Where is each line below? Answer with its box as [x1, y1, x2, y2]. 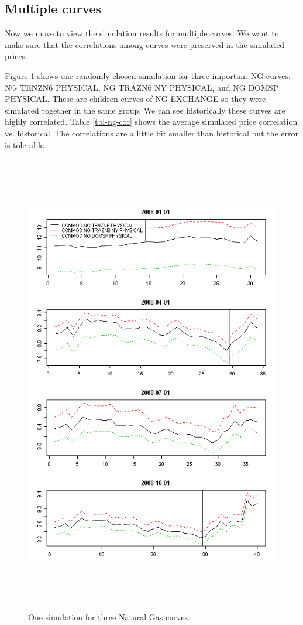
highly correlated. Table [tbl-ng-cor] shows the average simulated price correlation [5, 115, 298, 128]
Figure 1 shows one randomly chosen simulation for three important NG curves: [5, 69, 291, 81]
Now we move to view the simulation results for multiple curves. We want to [5, 27, 279, 39]
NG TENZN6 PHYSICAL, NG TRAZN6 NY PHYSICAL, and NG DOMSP [5, 81, 279, 93]
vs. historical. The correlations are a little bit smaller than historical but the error [5, 127, 299, 139]
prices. [5, 50, 28, 62]
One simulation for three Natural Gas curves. [28, 610, 190, 623]
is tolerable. [5, 138, 46, 151]
